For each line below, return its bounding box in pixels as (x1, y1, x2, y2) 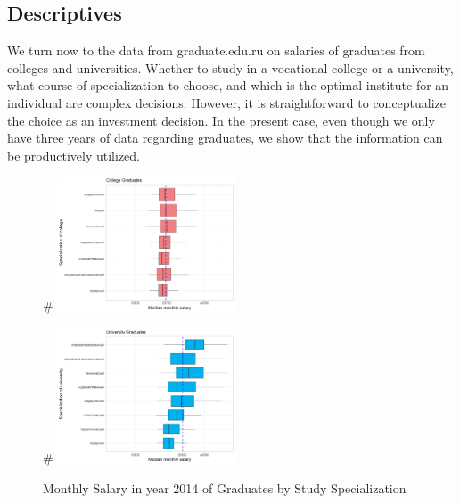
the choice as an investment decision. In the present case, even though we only (7, 111, 435, 129)
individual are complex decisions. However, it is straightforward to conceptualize (7, 93, 447, 111)
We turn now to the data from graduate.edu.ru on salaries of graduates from (7, 41, 425, 60)
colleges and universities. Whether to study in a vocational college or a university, (7, 58, 454, 77)
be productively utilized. (7, 145, 141, 164)
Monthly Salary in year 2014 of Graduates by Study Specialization (43, 479, 407, 498)
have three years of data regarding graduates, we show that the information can (7, 128, 443, 147)
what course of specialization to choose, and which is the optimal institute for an (7, 76, 449, 95)
